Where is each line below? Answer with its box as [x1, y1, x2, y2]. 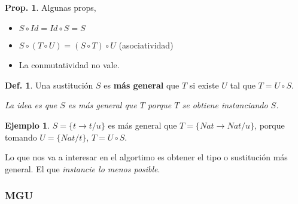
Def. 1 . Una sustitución [5, 78, 93, 91]
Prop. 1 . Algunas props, [5, 1, 96, 13]
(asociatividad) [118, 38, 174, 51]
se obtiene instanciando [182, 99, 268, 111]
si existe [189, 78, 219, 91]
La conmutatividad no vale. [19, 59, 120, 71]
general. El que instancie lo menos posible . [5, 162, 160, 175]
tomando [5, 130, 37, 143]
